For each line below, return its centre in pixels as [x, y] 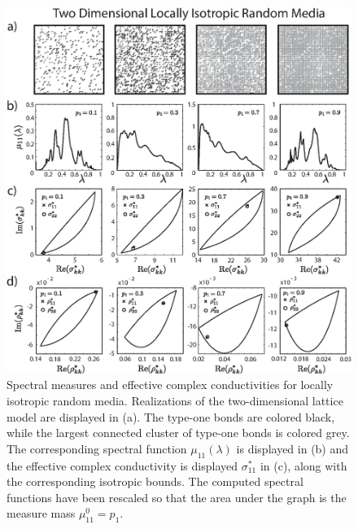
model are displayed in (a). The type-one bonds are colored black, [171, 416]
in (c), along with [303, 465]
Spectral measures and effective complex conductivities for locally [170, 385]
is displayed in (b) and [293, 448]
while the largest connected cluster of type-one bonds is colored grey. [178, 433]
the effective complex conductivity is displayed [122, 465]
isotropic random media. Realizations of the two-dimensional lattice [175, 401]
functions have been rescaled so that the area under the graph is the [177, 497]
